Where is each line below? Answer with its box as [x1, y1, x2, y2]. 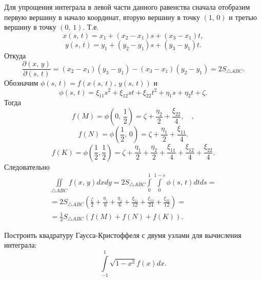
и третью [229, 11, 257, 22]
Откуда [4, 50, 26, 61]
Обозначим [4, 77, 38, 88]
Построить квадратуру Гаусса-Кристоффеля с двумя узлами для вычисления [4, 229, 242, 240]
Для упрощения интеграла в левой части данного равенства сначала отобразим [4, 2, 250, 12]
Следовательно [4, 161, 50, 172]
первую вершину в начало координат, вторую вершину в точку [4, 11, 200, 22]
